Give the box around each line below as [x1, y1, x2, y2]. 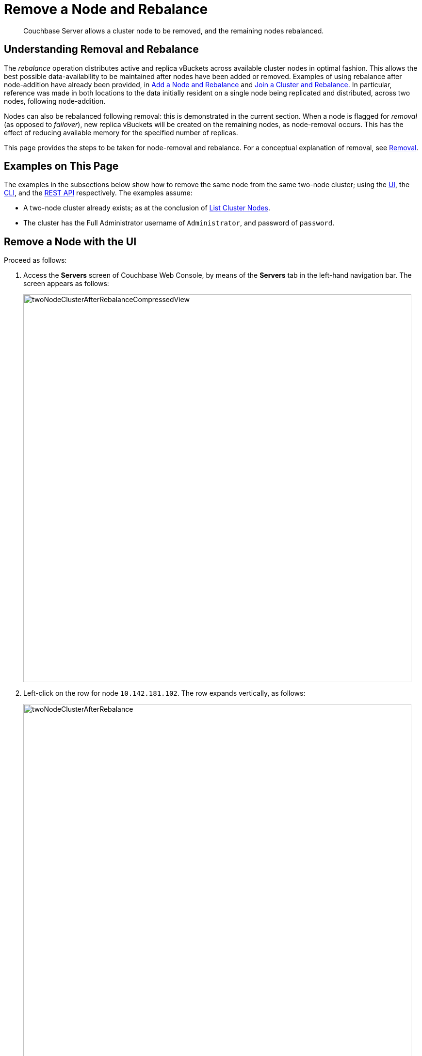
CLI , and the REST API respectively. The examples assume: [4, 189, 193, 197]
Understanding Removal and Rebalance [4, 43, 199, 56]
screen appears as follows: [23, 279, 109, 288]
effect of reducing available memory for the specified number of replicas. [4, 128, 238, 137]
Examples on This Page [4, 160, 119, 173]
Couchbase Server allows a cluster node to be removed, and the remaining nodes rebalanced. [23, 26, 324, 35]
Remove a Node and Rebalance [4, 1, 208, 17]
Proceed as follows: [4, 256, 67, 265]
